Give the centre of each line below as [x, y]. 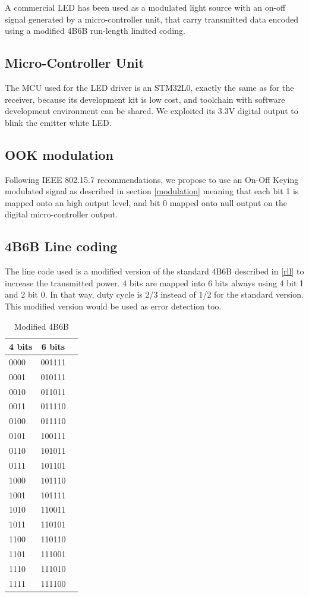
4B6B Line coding [61, 246]
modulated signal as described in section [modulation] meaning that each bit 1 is [152, 191]
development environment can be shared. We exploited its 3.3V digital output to [152, 111]
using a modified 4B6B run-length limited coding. [95, 31]
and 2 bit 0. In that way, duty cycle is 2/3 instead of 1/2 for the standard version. [154, 294]
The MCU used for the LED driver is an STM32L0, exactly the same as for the [149, 87]
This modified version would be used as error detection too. [113, 306]
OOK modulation [59, 154]
